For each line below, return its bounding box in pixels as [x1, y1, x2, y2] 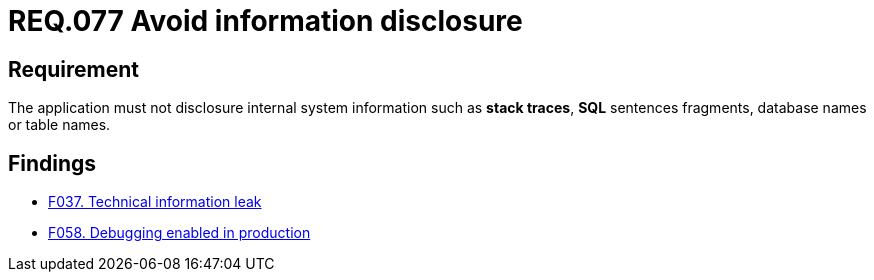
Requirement [8, 56, 140, 82]
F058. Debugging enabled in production [48, 224, 311, 242]
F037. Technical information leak [48, 193, 262, 211]
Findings [8, 150, 97, 176]
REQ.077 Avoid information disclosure [8, 4, 523, 38]
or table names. [8, 116, 111, 134]
